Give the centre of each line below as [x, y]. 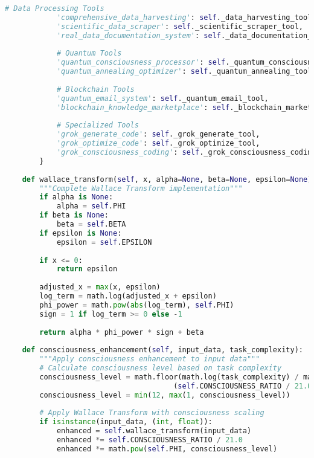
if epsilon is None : [81, 233]
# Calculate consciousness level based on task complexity [161, 368]
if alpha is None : [76, 197]
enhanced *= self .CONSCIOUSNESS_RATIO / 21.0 [149, 440]
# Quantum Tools [89, 53]
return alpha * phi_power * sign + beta [122, 332]
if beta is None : [74, 215]
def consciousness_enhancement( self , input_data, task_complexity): [162, 350]
